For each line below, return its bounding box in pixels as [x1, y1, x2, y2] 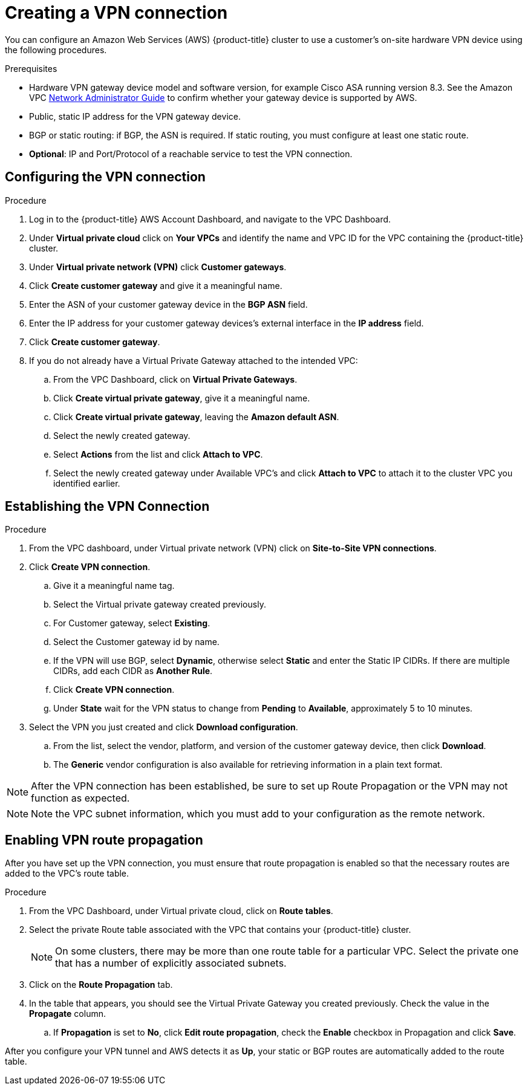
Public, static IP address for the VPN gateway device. [29, 111, 241, 122]
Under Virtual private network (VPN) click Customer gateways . [29, 261, 287, 272]
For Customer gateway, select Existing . [53, 618, 210, 629]
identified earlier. [53, 478, 120, 488]
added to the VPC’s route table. [5, 868, 129, 879]
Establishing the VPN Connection [5, 499, 210, 514]
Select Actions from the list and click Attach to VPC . [53, 449, 263, 459]
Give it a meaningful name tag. [53, 580, 175, 591]
